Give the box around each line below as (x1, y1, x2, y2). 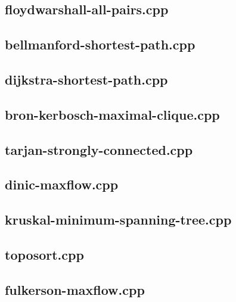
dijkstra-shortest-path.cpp (5, 70, 168, 88)
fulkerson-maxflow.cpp (5, 280, 145, 298)
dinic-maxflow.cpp (5, 175, 119, 194)
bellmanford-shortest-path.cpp (5, 35, 195, 54)
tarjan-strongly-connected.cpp (5, 140, 193, 158)
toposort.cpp (5, 245, 84, 263)
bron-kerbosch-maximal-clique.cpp (5, 105, 220, 123)
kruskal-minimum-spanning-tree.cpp (5, 210, 232, 229)
